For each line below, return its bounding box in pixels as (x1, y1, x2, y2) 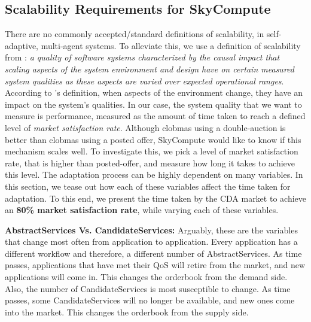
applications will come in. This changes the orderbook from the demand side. (5, 271, 288, 283)
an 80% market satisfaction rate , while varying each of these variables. (5, 203, 279, 216)
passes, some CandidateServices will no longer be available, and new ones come (5, 294, 295, 306)
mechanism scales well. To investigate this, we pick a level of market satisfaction (5, 145, 298, 157)
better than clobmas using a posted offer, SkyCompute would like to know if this (5, 133, 301, 145)
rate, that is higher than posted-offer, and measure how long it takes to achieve (5, 156, 295, 169)
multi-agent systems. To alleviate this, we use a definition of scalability (41, 39, 301, 51)
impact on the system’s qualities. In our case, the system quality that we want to (5, 98, 302, 110)
